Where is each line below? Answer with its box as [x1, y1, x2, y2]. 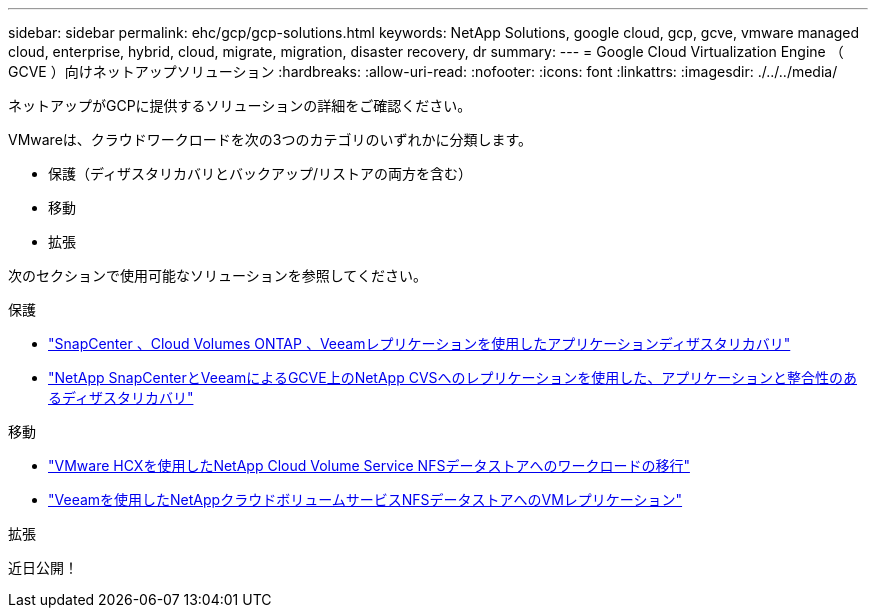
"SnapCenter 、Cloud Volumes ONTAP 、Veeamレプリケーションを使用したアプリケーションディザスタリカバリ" [48, 335, 791, 352]
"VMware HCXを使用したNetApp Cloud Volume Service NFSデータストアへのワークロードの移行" [48, 457, 690, 474]
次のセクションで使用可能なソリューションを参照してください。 [8, 267, 427, 284]
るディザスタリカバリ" [48, 389, 194, 406]
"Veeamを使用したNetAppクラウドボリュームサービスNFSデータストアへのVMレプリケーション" [48, 491, 683, 508]
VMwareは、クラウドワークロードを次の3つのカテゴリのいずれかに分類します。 [8, 131, 533, 148]
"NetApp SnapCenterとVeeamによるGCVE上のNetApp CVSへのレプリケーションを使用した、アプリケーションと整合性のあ [48, 369, 857, 386]
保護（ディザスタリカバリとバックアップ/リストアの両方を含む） [48, 165, 472, 182]
